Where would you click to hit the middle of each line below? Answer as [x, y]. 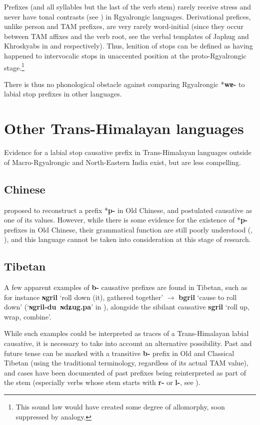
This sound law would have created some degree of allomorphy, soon [120, 407]
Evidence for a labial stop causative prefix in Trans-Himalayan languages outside [128, 152]
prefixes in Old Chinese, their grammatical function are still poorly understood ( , [128, 229]
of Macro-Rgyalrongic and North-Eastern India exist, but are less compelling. [122, 162]
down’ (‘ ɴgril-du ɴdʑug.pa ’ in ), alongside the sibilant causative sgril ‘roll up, [127, 307]
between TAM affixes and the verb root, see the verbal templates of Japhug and [126, 36]
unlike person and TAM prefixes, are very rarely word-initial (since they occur [124, 26]
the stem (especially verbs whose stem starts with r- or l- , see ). [102, 382]
